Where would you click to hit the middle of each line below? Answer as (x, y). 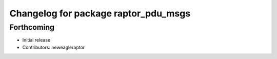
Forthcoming (32, 27)
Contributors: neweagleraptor (54, 47)
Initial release (36, 40)
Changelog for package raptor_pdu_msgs (100, 13)
